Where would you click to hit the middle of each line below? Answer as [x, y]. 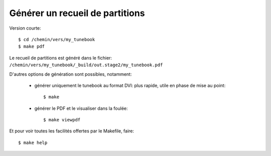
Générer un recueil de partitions [77, 13]
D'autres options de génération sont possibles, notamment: [71, 74]
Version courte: [25, 28]
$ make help [33, 142]
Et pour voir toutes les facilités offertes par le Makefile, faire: [72, 131]
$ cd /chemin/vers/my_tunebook [57, 39]
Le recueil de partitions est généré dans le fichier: [61, 58]
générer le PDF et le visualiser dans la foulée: [81, 108]
